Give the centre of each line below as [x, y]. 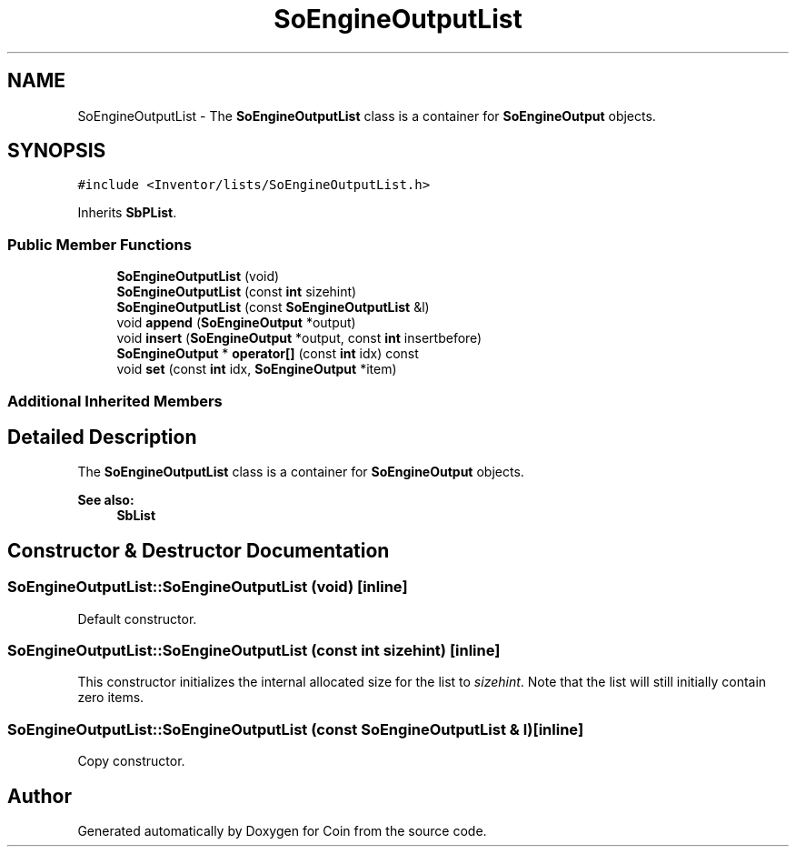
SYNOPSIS [57, 151]
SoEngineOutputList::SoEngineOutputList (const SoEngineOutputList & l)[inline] [296, 729]
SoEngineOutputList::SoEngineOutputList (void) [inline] [208, 587]
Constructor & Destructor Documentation [199, 550]
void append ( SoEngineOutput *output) [236, 323]
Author [40, 796]
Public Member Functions [99, 244]
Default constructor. [137, 618]
